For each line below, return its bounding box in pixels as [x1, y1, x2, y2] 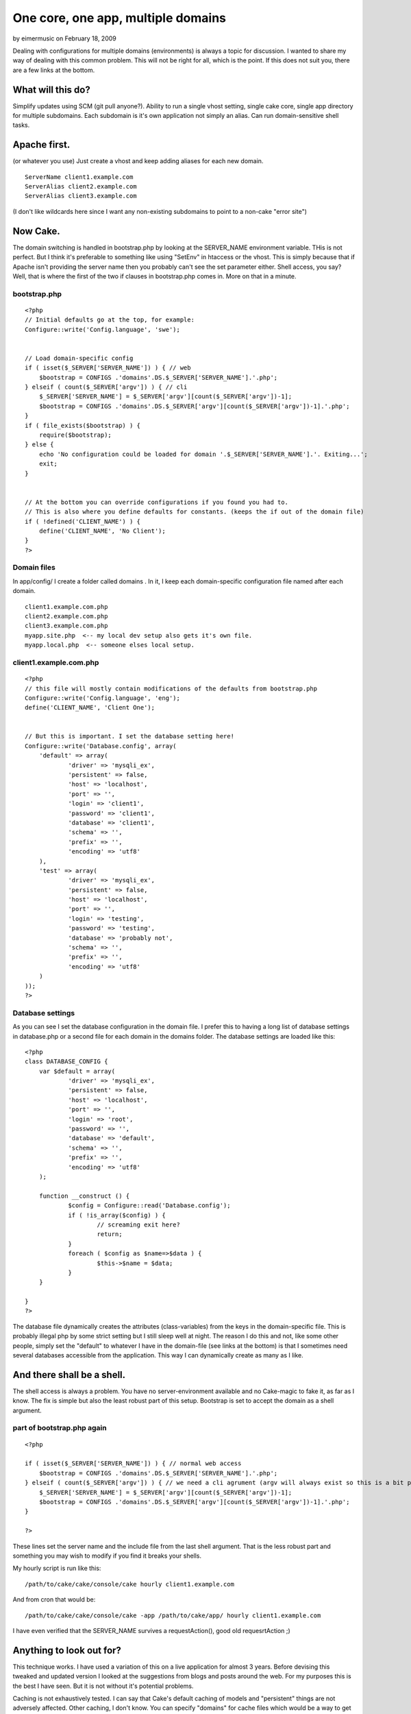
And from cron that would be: [12, 1595, 96, 1604]
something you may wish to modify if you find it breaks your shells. [12, 1552, 202, 1560]
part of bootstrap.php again [12, 1423, 107, 1433]
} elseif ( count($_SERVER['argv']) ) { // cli [25, 383, 188, 391]
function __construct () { [38, 1192, 130, 1200]
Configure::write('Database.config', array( [25, 742, 177, 750]
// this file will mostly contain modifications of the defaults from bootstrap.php [25, 684, 318, 692]
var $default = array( [38, 1067, 116, 1075]
